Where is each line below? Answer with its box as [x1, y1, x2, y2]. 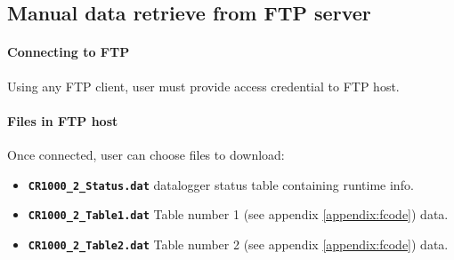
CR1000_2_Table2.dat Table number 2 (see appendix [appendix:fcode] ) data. [28, 234, 449, 253]
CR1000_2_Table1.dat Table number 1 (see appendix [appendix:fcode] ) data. [28, 205, 449, 224]
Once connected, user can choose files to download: [7, 145, 285, 163]
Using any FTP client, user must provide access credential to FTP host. [7, 76, 400, 95]
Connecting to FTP [7, 43, 130, 61]
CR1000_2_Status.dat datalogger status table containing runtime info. [28, 175, 414, 193]
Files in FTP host [7, 111, 118, 130]
